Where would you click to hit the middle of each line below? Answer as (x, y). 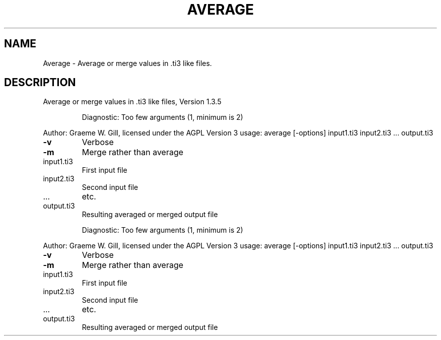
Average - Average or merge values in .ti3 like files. (127, 63)
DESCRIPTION (40, 83)
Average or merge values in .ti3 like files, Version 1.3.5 (132, 102)
